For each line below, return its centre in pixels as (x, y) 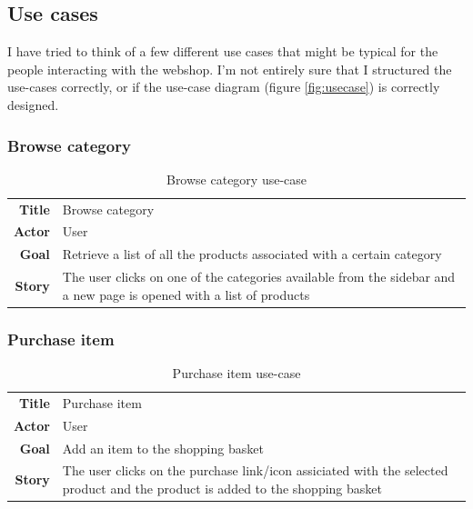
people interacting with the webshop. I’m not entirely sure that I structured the (230, 69)
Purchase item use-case (236, 373)
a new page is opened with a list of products (186, 294)
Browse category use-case (236, 179)
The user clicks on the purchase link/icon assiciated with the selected (255, 470)
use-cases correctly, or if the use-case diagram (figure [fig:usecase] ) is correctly (224, 87)
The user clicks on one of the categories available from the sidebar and (259, 277)
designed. (33, 104)
